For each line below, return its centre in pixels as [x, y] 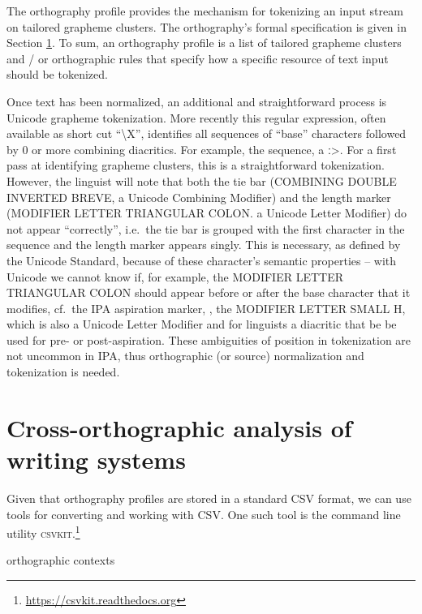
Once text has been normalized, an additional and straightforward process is [197, 101]
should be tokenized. [57, 74]
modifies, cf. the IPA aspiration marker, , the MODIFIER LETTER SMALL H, [206, 308]
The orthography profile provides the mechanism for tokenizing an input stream [205, 11]
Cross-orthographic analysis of [179, 427]
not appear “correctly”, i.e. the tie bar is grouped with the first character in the [206, 228]
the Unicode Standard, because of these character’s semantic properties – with [202, 260]
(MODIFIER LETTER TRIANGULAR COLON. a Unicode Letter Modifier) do [207, 213]
